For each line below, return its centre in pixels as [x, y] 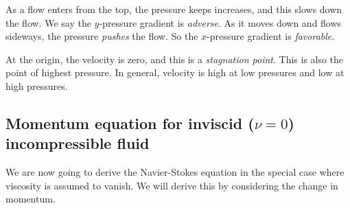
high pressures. [37, 85]
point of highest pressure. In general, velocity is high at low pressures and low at [175, 72]
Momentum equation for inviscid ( [130, 123]
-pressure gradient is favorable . [271, 36]
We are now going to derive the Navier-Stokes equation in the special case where [175, 172]
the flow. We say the [48, 22]
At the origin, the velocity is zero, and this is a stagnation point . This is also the [175, 59]
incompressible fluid [78, 143]
